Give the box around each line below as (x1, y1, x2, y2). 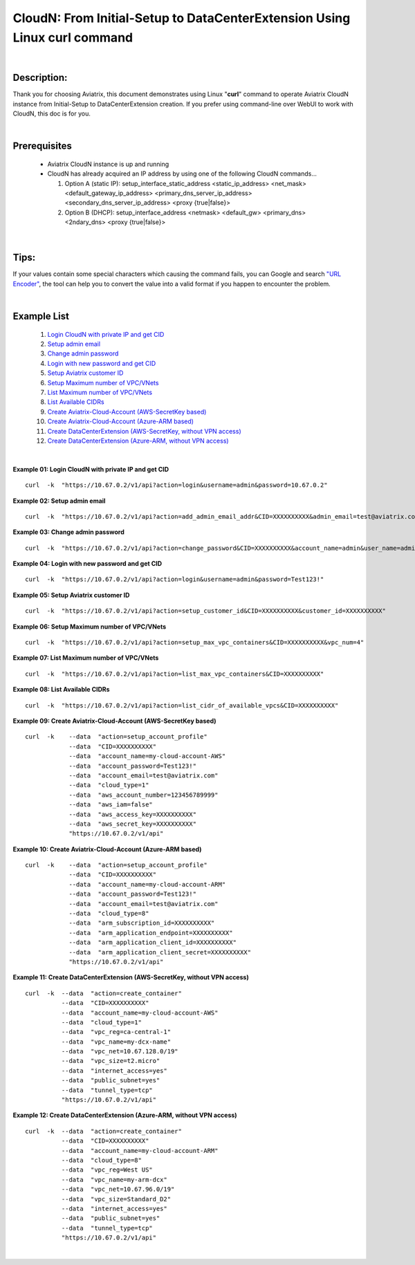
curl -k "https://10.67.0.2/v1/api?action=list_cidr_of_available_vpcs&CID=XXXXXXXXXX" (25, 701, 339, 709)
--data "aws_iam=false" (68, 801, 154, 809)
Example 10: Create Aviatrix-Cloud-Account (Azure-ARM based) (12, 844, 202, 853)
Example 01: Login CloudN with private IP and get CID (12, 465, 169, 473)
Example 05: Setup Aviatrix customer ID (12, 591, 130, 599)
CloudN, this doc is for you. (12, 109, 91, 118)
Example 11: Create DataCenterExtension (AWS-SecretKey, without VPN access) (12, 973, 249, 981)
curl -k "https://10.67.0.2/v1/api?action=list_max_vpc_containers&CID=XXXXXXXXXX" (25, 670, 324, 678)
